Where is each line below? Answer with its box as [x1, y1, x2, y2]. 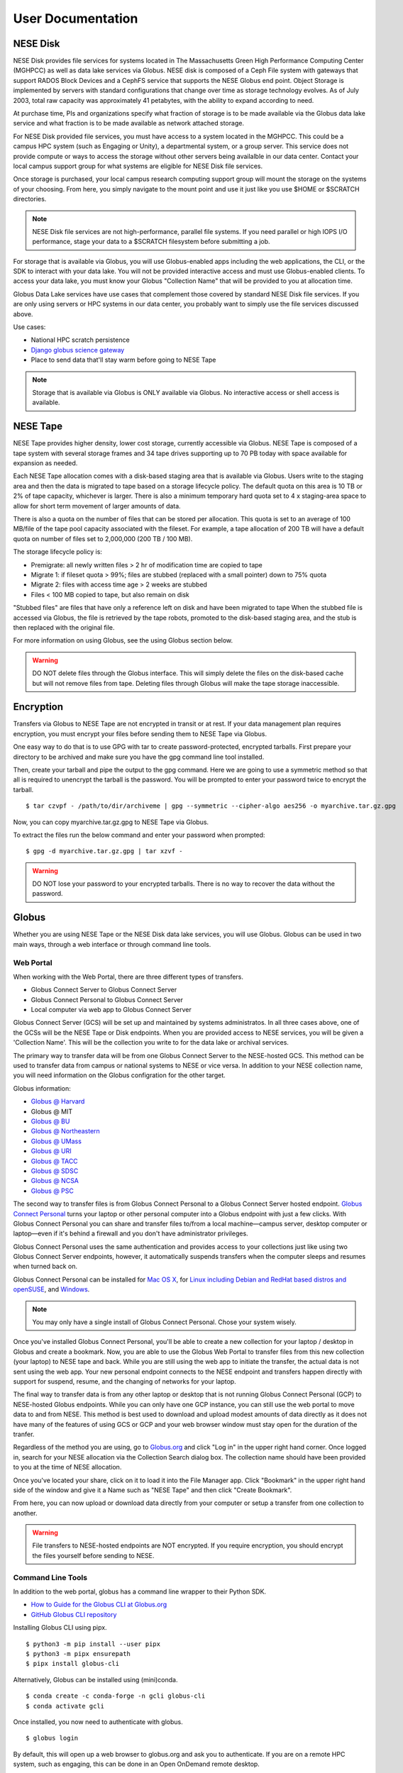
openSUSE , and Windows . [13, 1285, 90, 1294]
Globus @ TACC [31, 1157, 78, 1165]
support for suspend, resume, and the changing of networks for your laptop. [13, 1377, 237, 1386]
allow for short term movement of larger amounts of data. [13, 501, 181, 510]
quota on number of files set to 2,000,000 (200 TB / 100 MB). [13, 534, 193, 543]
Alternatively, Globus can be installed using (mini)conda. [13, 1675, 178, 1684]
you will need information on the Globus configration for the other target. [13, 1071, 226, 1079]
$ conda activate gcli [26, 1702, 105, 1710]
